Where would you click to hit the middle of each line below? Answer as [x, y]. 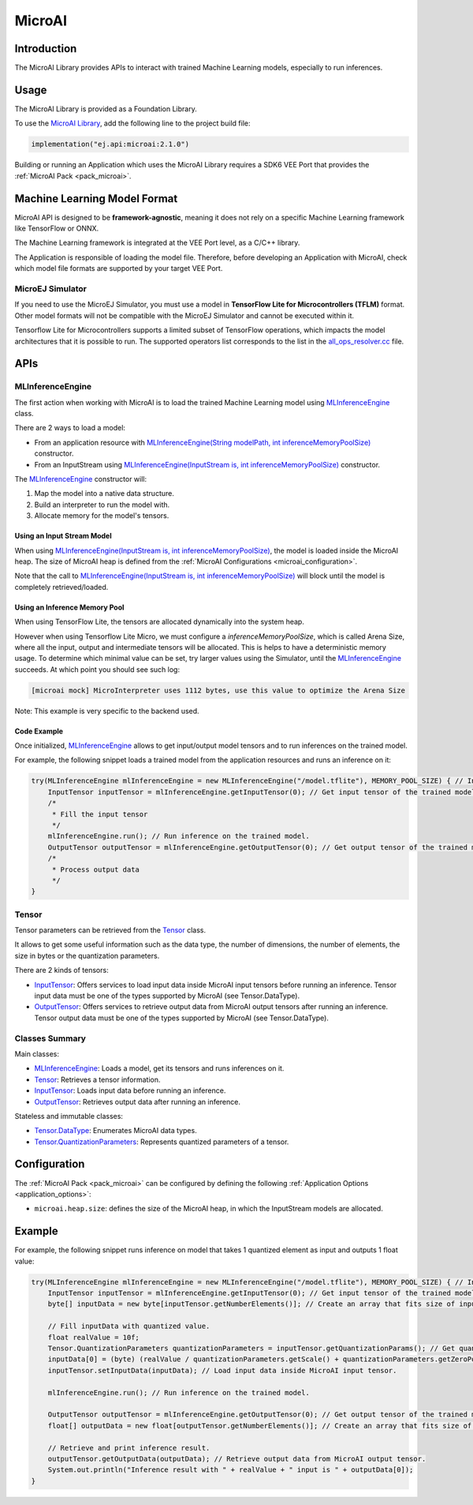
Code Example [39, 731]
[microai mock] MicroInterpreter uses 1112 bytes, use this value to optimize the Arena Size [218, 690]
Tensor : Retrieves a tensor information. [97, 1079]
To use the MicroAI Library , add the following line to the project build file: [132, 123]
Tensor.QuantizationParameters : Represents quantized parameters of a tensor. [162, 1142]
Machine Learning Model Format [96, 199]
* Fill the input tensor [100, 814]
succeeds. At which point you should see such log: [97, 669]
